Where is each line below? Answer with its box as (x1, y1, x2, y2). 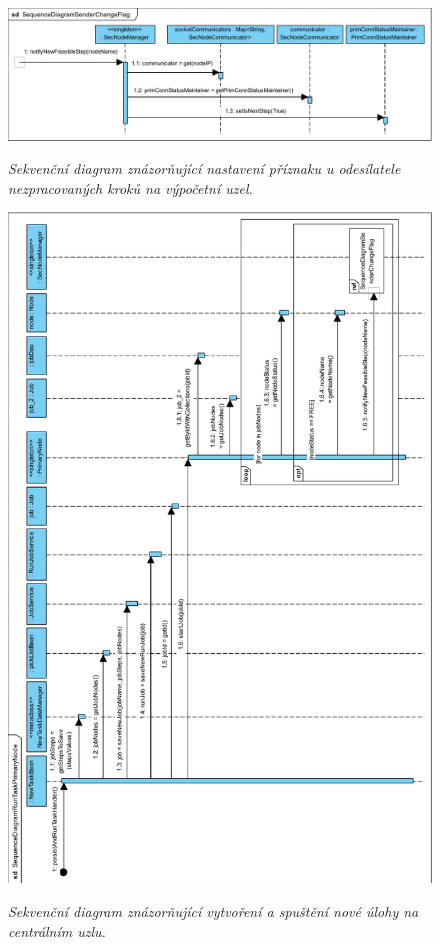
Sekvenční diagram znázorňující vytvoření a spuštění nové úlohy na (8, 900, 419, 921)
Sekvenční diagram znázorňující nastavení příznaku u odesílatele (8, 158, 401, 179)
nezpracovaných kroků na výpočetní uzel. (8, 177, 253, 198)
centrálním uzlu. (8, 920, 106, 941)
